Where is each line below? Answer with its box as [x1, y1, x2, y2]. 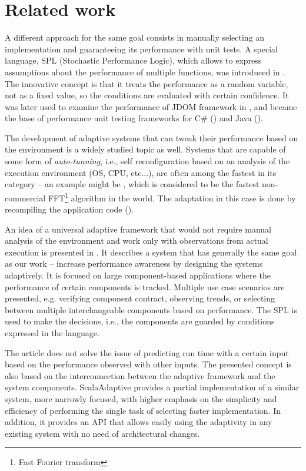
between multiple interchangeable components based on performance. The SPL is [5, 303, 297, 316]
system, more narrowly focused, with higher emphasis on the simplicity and [5, 393, 277, 404]
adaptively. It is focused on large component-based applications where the [5, 269, 271, 281]
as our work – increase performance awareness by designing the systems [5, 257, 263, 270]
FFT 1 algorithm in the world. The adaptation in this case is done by [48, 190, 296, 204]
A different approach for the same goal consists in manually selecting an [5, 31, 265, 44]
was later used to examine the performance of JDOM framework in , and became [5, 100, 297, 112]
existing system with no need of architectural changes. [5, 427, 200, 439]
